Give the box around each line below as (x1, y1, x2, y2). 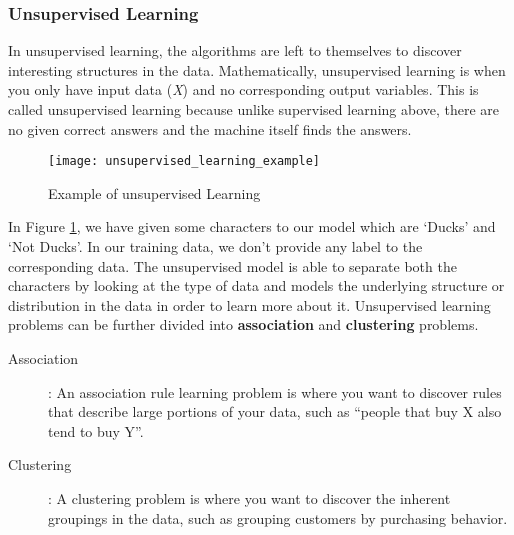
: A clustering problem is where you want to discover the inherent (48, 487, 451, 508)
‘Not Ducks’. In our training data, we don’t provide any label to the (8, 236, 423, 257)
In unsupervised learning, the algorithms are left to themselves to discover (8, 40, 462, 61)
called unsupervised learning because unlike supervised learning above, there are (8, 99, 500, 119)
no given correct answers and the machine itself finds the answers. (8, 118, 412, 139)
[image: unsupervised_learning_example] (48, 154, 321, 169)
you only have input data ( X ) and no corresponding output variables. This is (8, 79, 479, 100)
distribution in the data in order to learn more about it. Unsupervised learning (8, 294, 491, 315)
